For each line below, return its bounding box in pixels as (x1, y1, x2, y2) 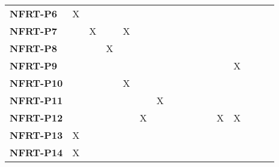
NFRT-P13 (10, 128, 63, 142)
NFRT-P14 (10, 145, 63, 159)
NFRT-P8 (10, 41, 57, 55)
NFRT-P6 (10, 7, 57, 20)
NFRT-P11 (10, 93, 63, 107)
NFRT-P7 (10, 24, 57, 38)
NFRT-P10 (10, 76, 63, 90)
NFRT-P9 (10, 59, 57, 72)
